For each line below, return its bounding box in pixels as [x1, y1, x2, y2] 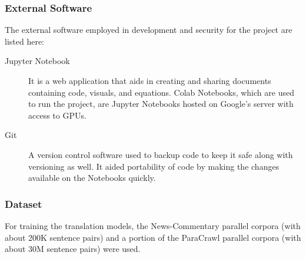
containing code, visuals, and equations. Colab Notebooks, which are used [28, 86, 294, 98]
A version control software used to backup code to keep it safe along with [28, 148, 293, 160]
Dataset [5, 196, 42, 211]
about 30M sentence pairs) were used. [5, 243, 141, 255]
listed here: [5, 35, 45, 47]
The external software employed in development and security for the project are [5, 23, 292, 36]
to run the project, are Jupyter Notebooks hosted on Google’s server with [28, 97, 294, 110]
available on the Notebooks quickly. [28, 171, 156, 184]
